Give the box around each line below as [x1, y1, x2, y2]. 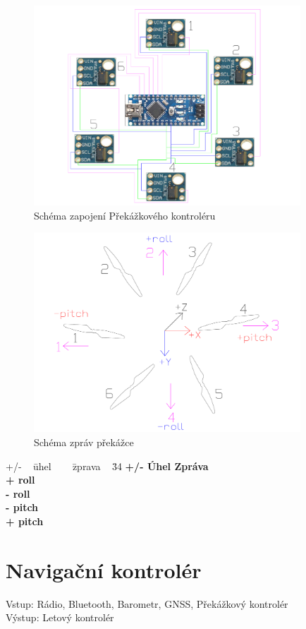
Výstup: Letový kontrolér [6, 610, 114, 625]
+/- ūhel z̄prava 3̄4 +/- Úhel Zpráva [6, 458, 209, 473]
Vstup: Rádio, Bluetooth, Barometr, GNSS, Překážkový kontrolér [6, 596, 288, 611]
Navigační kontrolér [6, 555, 202, 584]
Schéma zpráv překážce [34, 434, 134, 449]
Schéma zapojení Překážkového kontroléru [34, 208, 216, 222]
